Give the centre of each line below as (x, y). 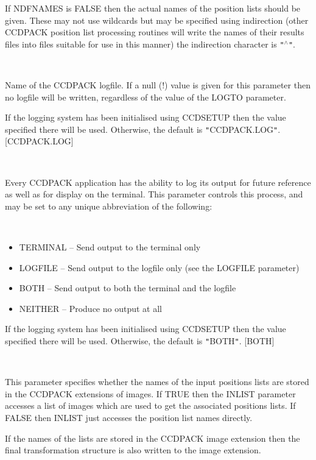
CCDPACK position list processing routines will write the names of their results (155, 32)
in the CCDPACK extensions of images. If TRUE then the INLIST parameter (150, 393)
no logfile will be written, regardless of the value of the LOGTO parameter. (146, 97)
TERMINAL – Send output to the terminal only (110, 247)
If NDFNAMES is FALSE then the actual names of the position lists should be (153, 8)
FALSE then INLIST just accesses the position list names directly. (129, 418)
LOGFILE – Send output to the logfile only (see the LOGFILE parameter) (159, 267)
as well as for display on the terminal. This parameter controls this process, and (154, 194)
